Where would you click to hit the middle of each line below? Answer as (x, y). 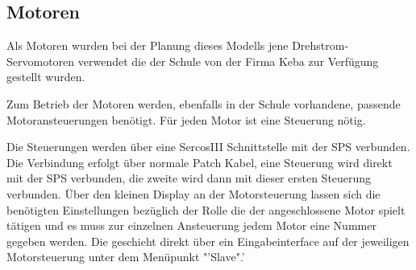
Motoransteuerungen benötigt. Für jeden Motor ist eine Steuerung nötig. (186, 119)
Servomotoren (41, 61)
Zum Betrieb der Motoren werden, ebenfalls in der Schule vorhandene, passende (204, 103)
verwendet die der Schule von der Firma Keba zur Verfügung (228, 61)
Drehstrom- (320, 45)
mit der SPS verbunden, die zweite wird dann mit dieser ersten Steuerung (189, 178)
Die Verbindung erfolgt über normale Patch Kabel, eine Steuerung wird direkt (200, 162)
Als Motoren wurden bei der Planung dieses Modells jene (148, 45)
